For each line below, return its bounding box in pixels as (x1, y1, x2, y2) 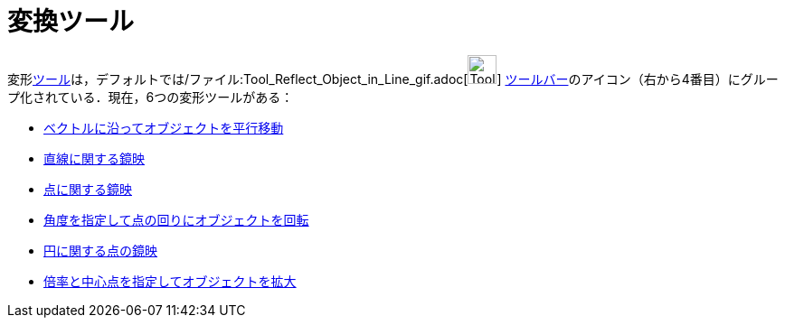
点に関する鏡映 (43, 181, 132, 197)
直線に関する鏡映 (43, 150, 145, 166)
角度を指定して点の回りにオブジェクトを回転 (43, 211, 309, 227)
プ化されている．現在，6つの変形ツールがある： (7, 88, 294, 105)
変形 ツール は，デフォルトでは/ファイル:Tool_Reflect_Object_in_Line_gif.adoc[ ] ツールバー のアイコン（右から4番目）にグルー (7, 70, 779, 87)
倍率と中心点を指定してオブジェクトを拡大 (43, 273, 297, 289)
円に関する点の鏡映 (43, 242, 157, 258)
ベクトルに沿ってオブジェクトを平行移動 (43, 119, 284, 135)
